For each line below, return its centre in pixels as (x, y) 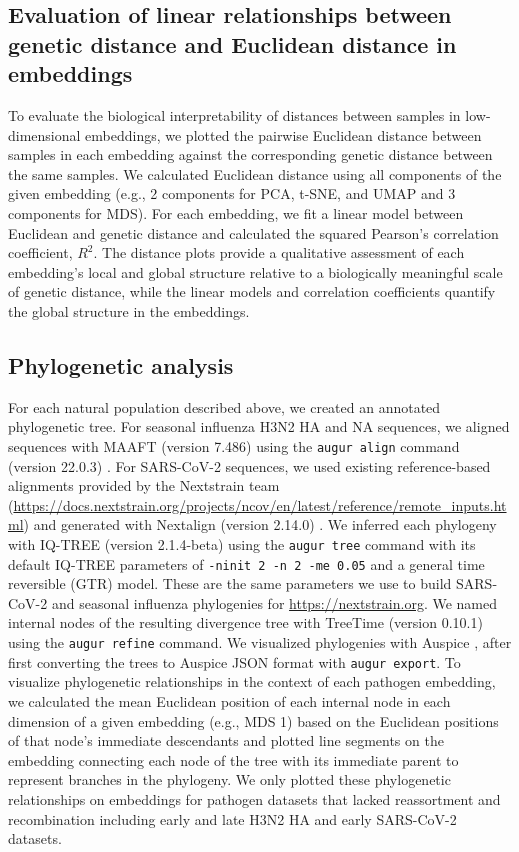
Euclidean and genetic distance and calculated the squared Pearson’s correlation (253, 232)
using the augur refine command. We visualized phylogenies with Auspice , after (260, 642)
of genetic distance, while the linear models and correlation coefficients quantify (252, 291)
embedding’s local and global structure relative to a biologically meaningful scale (255, 271)
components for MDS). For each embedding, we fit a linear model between (236, 212)
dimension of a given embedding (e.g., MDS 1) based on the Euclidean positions (253, 720)
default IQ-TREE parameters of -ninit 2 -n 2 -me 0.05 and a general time (246, 563)
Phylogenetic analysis (121, 364)
